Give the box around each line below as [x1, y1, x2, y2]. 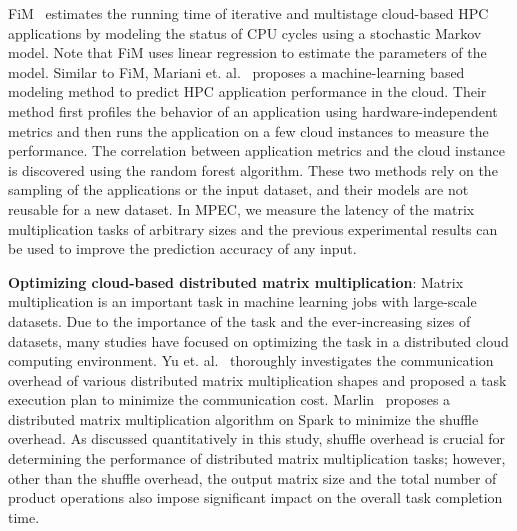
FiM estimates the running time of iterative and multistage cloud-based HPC [8, 3, 489, 23]
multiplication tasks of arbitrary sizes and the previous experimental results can [8, 218, 498, 239]
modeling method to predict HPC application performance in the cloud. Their [8, 81, 487, 102]
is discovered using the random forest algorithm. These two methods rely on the [8, 159, 498, 180]
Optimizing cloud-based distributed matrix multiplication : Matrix [8, 271, 464, 292]
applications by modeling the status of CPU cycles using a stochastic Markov [8, 22, 482, 43]
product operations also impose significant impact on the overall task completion [8, 487, 503, 508]
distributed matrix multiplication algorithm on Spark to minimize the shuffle [8, 408, 479, 429]
